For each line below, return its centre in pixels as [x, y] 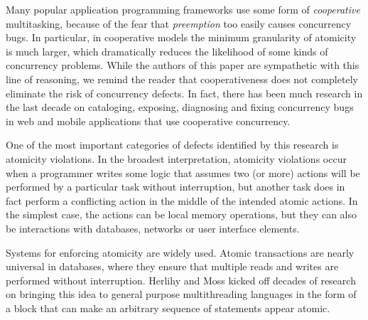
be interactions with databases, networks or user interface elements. [153, 228]
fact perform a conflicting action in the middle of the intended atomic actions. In [182, 200]
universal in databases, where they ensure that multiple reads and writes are [172, 266]
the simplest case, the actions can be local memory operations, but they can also [181, 214]
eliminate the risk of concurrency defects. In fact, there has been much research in [184, 93]
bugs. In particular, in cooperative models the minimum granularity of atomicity [181, 37]
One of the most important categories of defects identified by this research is [172, 145]
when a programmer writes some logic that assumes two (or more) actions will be [183, 172]
